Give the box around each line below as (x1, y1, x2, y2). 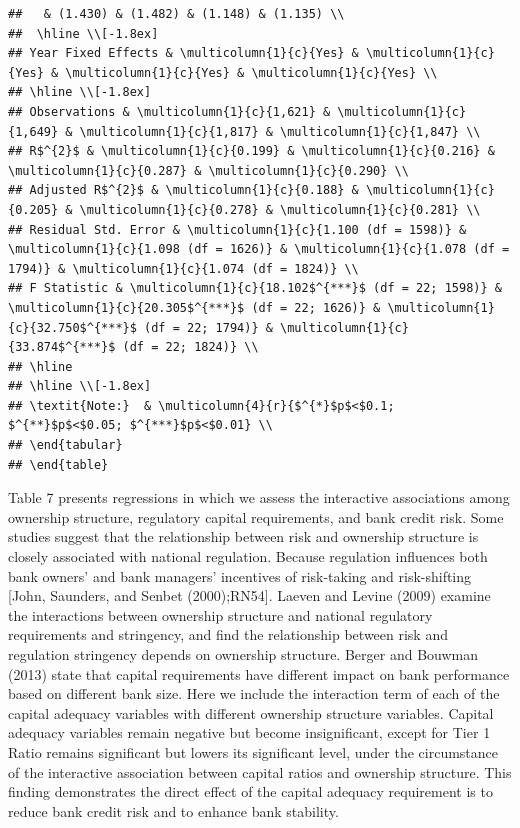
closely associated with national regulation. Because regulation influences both (8, 546, 488, 567)
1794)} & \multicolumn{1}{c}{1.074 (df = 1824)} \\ (8, 261, 359, 276)
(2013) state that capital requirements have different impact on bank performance (8, 663, 510, 684)
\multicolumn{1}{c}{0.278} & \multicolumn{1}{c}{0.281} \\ (79, 202, 481, 217)
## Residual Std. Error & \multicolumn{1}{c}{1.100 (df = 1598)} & (8, 222, 467, 237)
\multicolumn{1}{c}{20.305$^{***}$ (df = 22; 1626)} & (8, 300, 381, 315)
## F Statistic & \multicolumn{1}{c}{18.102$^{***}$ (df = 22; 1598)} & (8, 281, 502, 296)
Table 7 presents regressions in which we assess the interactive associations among (8, 487, 510, 508)
